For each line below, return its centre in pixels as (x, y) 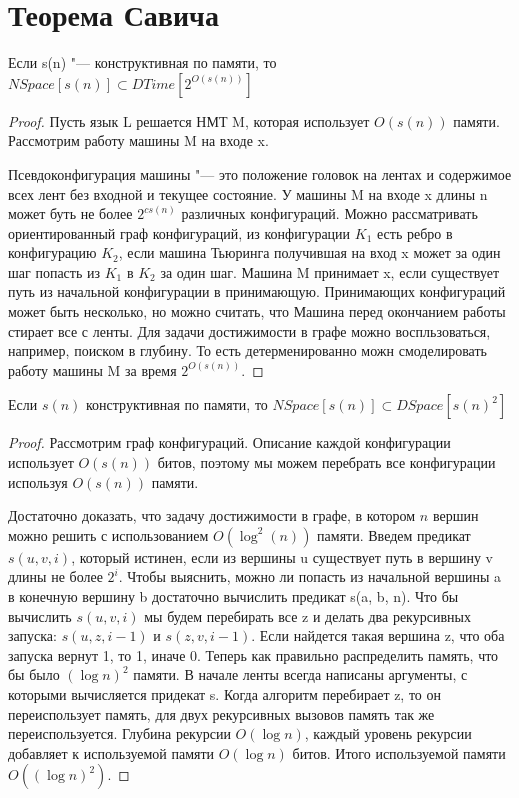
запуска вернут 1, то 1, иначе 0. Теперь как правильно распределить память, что (253, 654)
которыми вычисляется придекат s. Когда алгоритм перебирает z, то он (225, 693)
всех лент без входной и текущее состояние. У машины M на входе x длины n (248, 193)
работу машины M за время (92, 369)
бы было (34, 674)
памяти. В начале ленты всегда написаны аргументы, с (300, 674)
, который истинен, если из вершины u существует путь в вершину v (282, 556)
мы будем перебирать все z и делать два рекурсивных (307, 615)
